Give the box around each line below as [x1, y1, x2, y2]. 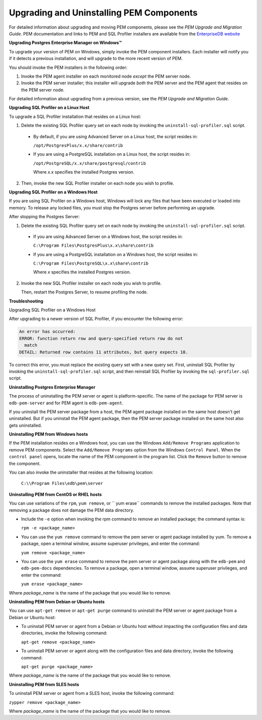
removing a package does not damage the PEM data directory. [9, 507, 134, 513]
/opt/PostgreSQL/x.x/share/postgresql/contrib [33, 160, 146, 166]
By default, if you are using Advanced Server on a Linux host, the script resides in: [33, 133, 198, 139]
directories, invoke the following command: [21, 630, 108, 636]
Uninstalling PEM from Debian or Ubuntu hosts [9, 599, 105, 605]
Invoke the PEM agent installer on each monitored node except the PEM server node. [21, 73, 191, 79]
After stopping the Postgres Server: [9, 214, 80, 220]
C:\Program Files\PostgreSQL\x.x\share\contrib [33, 261, 149, 266]
